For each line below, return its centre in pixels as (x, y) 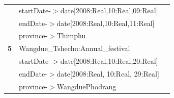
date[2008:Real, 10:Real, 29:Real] (108, 73)
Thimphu (71, 35)
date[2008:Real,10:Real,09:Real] (109, 10)
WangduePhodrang (86, 86)
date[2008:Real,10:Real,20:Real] (109, 61)
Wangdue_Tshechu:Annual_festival (75, 48)
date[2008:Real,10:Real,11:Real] (106, 23)
